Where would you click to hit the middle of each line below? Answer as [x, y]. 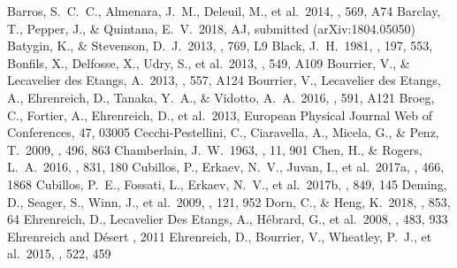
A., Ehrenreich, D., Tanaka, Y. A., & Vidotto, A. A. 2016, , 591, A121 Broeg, [221, 97]
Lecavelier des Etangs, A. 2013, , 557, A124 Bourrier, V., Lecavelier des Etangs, [224, 80]
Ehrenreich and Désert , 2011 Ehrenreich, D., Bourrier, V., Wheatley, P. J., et [220, 236]
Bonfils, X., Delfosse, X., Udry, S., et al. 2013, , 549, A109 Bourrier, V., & [209, 62]
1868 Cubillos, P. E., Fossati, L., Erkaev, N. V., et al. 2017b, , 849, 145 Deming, [227, 184]
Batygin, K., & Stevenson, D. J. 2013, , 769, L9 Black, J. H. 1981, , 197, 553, [220, 46]
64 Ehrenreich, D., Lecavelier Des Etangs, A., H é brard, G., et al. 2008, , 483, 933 [228, 219]
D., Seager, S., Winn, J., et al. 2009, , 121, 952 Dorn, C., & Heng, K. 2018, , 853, [229, 201]
